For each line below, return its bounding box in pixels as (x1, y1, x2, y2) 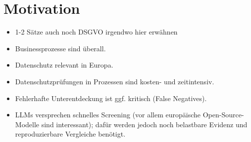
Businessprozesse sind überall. (15, 43, 106, 53)
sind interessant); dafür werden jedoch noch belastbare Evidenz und (41, 119, 248, 129)
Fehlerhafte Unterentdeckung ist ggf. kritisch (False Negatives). (15, 93, 207, 103)
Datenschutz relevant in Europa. (15, 60, 113, 70)
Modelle (15, 119, 40, 129)
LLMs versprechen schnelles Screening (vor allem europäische (15, 109, 201, 120)
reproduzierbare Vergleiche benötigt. (15, 129, 126, 139)
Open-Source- (202, 109, 244, 120)
